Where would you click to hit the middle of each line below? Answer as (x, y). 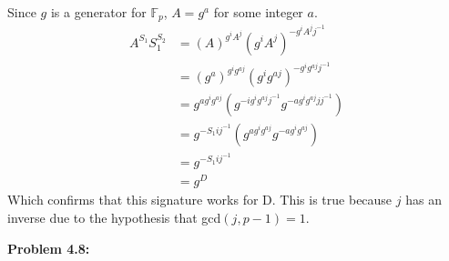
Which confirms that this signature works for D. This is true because (200, 200)
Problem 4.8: (49, 248)
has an (423, 200)
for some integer (258, 12)
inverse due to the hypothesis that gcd (114, 218)
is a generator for (98, 12)
